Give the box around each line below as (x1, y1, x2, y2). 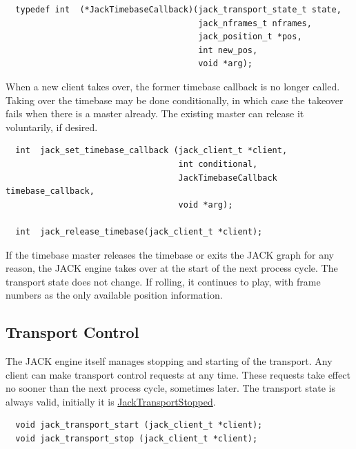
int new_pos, (198, 45, 258, 55)
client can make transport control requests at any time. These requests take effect (6, 367, 350, 381)
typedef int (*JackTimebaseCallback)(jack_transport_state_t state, (15, 5, 342, 14)
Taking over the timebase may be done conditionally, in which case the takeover (6, 92, 344, 107)
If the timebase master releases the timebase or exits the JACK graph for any (6, 247, 334, 261)
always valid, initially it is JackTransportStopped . (6, 394, 216, 408)
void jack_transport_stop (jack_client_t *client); (15, 434, 258, 444)
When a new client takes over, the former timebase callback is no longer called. (6, 79, 340, 93)
